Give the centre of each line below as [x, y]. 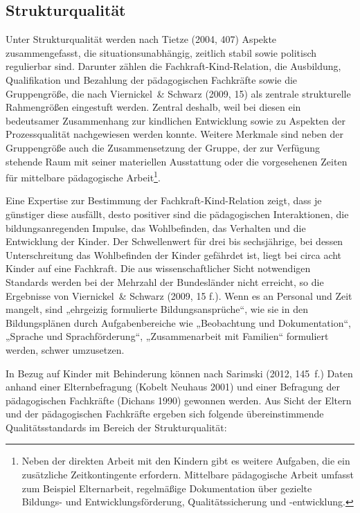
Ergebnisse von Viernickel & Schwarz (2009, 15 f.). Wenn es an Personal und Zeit [179, 295]
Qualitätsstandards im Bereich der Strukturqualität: [116, 427]
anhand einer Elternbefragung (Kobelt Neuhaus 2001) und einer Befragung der [173, 387]
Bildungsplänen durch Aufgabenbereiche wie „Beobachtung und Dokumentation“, [178, 322]
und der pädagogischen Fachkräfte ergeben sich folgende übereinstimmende [165, 414]
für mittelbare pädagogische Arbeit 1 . [83, 176]
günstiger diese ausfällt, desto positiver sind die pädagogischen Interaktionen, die [177, 214]
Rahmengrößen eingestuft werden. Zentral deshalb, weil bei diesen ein [153, 107]
